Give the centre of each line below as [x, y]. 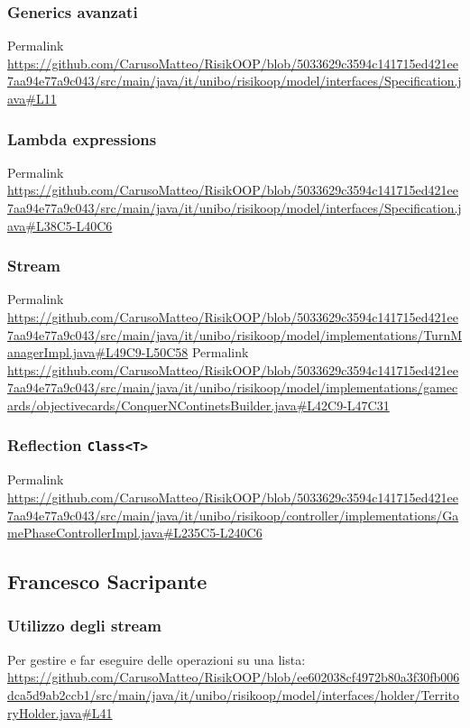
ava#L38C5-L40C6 [60, 225]
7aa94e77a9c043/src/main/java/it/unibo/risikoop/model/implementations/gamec [233, 387]
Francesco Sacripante [107, 581]
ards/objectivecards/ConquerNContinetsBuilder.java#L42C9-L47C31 [198, 405]
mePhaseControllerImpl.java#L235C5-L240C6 [135, 533]
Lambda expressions [82, 138]
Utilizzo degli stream [84, 626]
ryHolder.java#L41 [60, 712]
